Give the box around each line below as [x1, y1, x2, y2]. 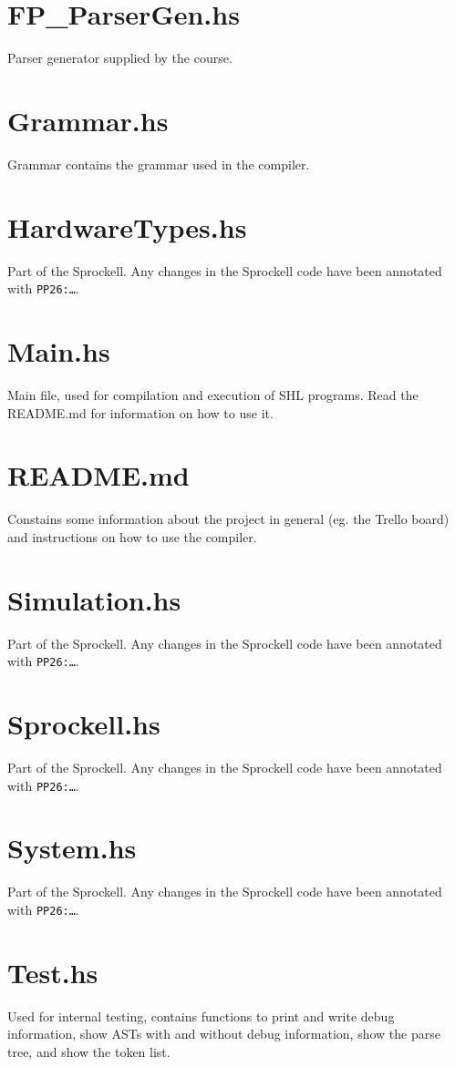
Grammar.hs [7, 101, 169, 139]
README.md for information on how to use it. [7, 403, 274, 422]
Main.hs [7, 333, 110, 369]
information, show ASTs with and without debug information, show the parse [7, 1024, 440, 1043]
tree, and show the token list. [7, 1041, 171, 1061]
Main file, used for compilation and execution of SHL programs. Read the [7, 385, 419, 404]
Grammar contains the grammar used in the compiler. [7, 154, 310, 173]
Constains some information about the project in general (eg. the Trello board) [7, 509, 450, 528]
